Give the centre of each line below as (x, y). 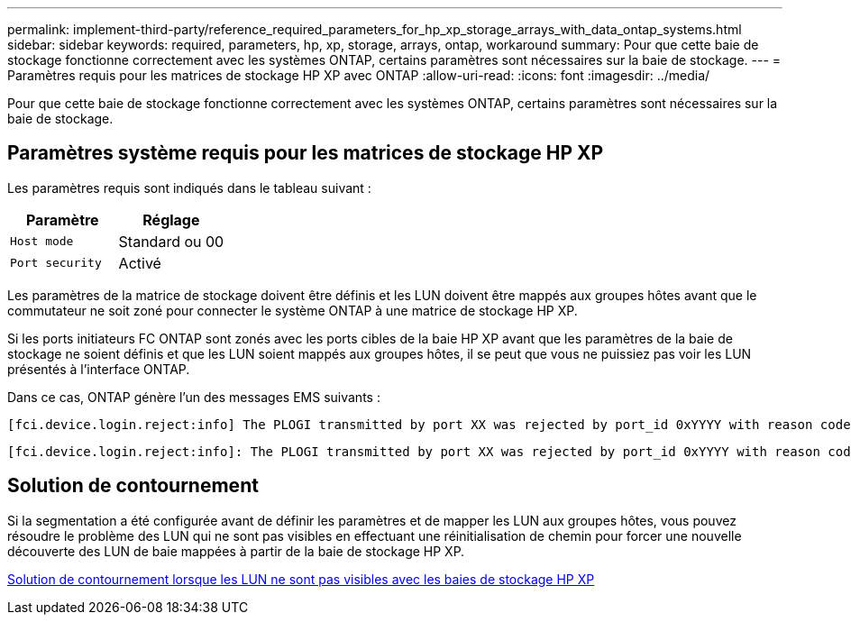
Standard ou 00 (171, 241)
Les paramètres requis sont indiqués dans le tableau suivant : (189, 188)
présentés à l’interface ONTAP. (99, 369)
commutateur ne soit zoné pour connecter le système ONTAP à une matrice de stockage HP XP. (293, 310)
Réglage (171, 220)
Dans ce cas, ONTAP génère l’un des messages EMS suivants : (194, 397)
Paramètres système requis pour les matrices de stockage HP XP (306, 153)
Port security (56, 263)
